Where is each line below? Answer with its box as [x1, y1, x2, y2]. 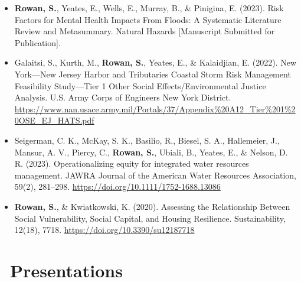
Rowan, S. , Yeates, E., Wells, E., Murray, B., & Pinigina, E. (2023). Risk [14, 2, 284, 14]
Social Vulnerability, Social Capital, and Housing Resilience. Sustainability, [14, 212, 286, 224]
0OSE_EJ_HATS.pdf [14, 114, 94, 127]
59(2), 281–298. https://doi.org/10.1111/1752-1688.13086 [14, 180, 221, 193]
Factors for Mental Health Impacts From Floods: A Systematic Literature [14, 13, 282, 25]
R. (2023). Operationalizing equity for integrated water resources [14, 157, 249, 170]
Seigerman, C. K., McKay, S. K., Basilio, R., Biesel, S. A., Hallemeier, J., [14, 134, 280, 146]
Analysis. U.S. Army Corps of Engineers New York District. [14, 91, 231, 103]
